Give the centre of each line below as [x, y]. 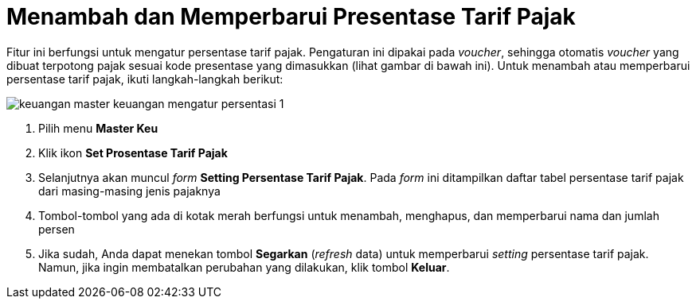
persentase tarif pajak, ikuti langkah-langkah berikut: [145, 79]
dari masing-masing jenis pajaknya [129, 191]
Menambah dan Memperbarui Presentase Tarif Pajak [291, 17]
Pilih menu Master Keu [98, 128]
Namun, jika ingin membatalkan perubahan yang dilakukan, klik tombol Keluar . [244, 267]
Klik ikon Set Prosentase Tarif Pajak [133, 152]
